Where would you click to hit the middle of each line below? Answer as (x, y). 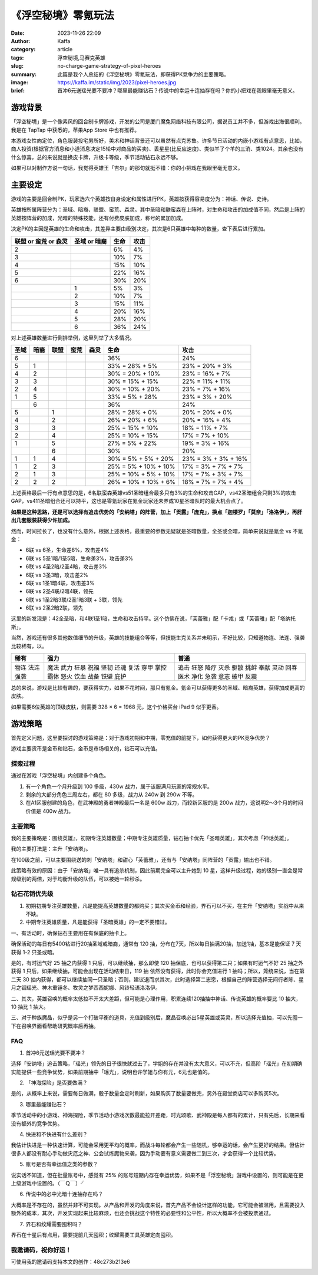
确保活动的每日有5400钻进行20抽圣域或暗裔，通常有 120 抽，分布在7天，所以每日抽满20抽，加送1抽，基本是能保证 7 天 (156, 944)
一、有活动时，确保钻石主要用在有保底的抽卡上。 (70, 933)
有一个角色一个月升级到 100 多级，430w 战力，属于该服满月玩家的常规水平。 (119, 786)
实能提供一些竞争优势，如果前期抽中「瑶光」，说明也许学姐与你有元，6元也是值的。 (112, 1072)
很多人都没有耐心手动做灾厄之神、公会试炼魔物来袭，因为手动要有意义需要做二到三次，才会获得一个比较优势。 (145, 1153)
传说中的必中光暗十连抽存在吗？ (64, 1194)
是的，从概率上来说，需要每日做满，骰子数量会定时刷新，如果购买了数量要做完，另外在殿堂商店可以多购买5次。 (147, 1093)
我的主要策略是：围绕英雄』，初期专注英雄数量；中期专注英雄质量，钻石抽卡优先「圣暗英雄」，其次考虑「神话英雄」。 (151, 838)
